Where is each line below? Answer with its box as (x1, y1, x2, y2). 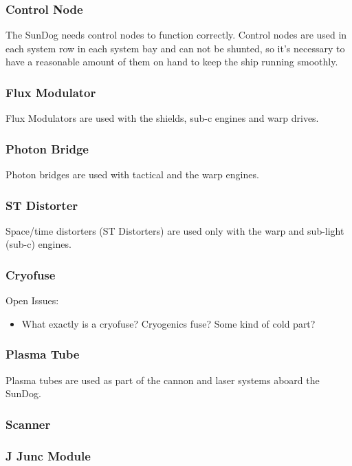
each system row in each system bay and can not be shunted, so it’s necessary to (5, 41, 345, 55)
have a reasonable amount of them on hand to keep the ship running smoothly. (5, 54, 338, 69)
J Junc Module (5, 447, 91, 464)
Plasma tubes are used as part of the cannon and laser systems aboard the (5, 372, 320, 387)
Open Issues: (5, 293, 59, 308)
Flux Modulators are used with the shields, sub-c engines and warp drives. (5, 111, 319, 125)
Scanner (5, 415, 51, 432)
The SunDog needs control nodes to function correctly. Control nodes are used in (5, 28, 347, 42)
